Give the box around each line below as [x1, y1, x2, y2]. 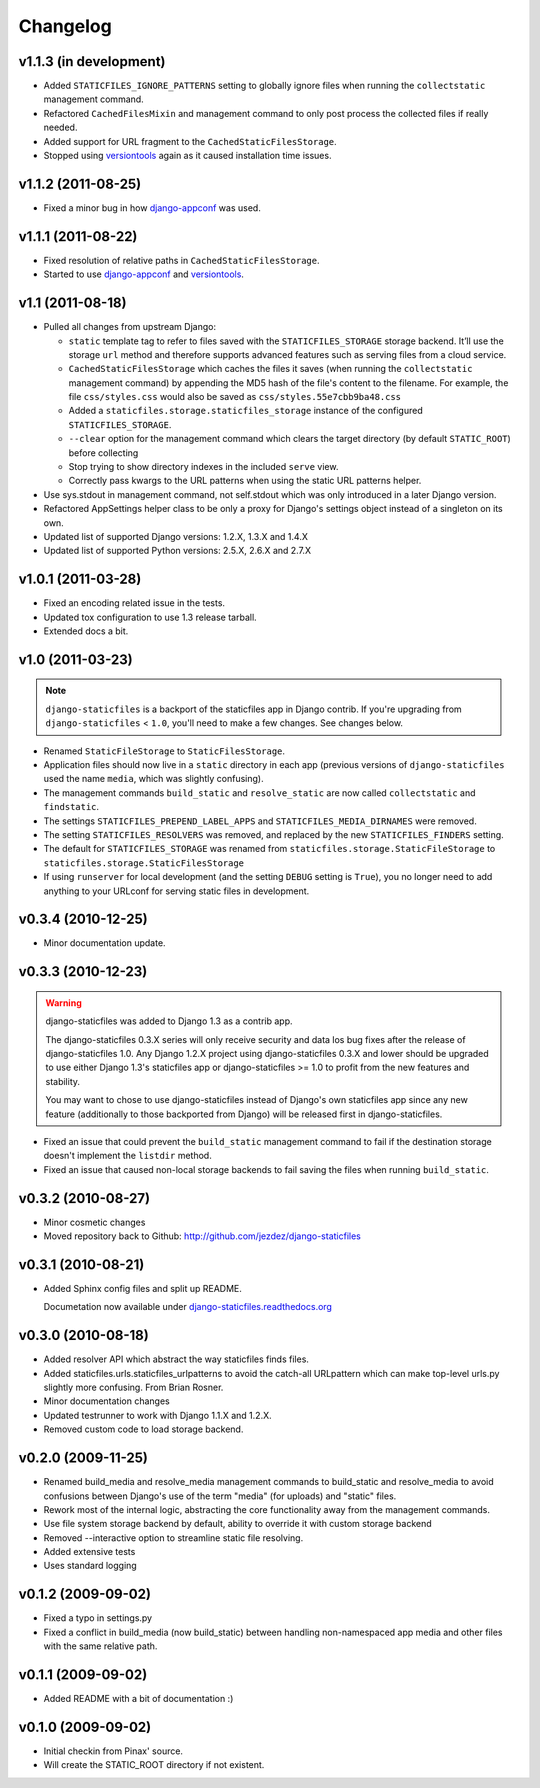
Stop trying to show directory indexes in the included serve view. [68, 461, 339, 473]
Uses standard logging [43, 1560, 137, 1572]
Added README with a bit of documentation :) [43, 1693, 234, 1705]
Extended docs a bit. [43, 625, 129, 637]
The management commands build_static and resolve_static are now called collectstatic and [43, 786, 476, 799]
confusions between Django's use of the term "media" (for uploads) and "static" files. [43, 1490, 397, 1502]
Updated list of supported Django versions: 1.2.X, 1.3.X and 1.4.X [43, 530, 309, 542]
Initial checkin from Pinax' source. [43, 1745, 184, 1757]
